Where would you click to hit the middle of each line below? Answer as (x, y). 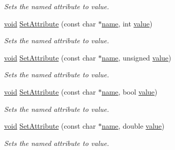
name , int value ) (127, 23)
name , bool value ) (129, 91)
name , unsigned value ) (136, 57)
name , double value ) (133, 126)
